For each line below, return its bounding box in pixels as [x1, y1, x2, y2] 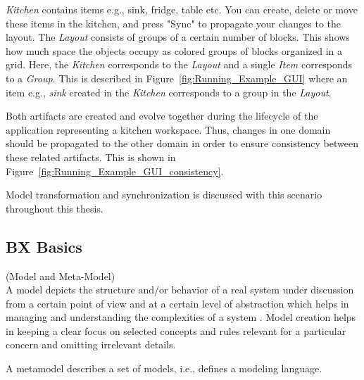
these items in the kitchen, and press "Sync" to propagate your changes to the [6, 15, 341, 30]
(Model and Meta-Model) [6, 268, 115, 283]
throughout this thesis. [6, 201, 103, 215]
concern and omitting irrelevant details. [6, 337, 176, 352]
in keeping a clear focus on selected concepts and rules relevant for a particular [6, 323, 346, 338]
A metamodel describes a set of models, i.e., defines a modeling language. [6, 361, 322, 376]
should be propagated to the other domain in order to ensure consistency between [6, 136, 359, 151]
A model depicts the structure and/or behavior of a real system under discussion [6, 282, 354, 297]
